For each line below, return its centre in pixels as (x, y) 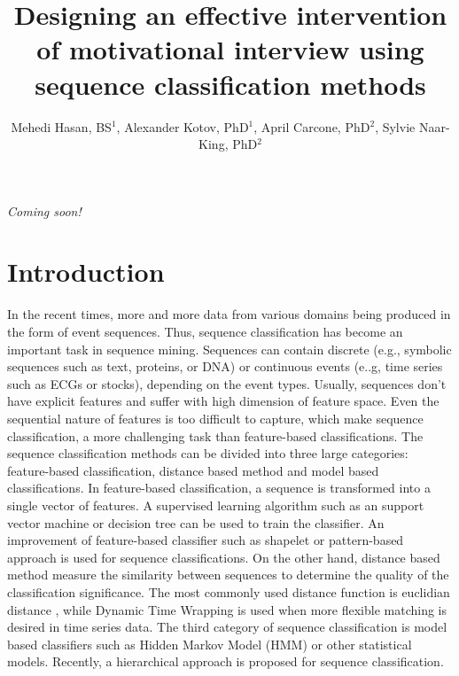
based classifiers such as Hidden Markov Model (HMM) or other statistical (210, 644)
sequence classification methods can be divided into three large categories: (208, 453)
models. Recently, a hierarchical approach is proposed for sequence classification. (226, 661)
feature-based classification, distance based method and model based (193, 470)
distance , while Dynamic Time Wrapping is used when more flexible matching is (227, 609)
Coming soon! (44, 210)
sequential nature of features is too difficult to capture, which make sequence (215, 418)
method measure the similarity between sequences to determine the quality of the (228, 575)
